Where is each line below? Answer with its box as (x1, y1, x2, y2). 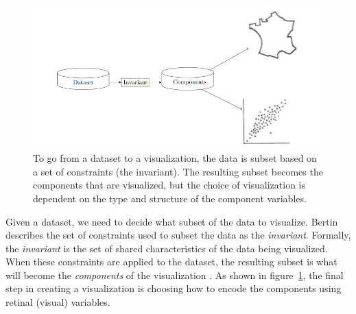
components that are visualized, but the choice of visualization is (33, 178, 306, 192)
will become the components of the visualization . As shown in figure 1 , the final (5, 267, 344, 282)
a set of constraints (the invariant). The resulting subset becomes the (33, 164, 323, 178)
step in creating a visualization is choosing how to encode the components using (5, 281, 342, 295)
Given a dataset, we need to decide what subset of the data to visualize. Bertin (5, 214, 338, 228)
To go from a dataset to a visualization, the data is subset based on (33, 151, 317, 165)
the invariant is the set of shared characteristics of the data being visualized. (5, 241, 328, 255)
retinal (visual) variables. (5, 295, 110, 309)
